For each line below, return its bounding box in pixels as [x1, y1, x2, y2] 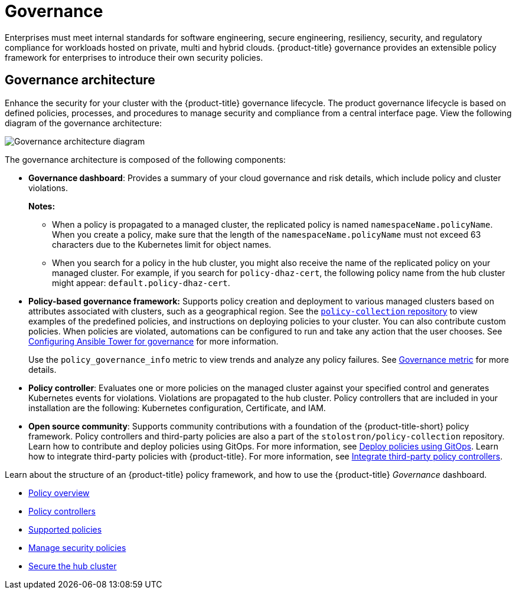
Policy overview [28, 487, 90, 498]
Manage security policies [28, 542, 126, 553]
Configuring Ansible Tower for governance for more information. [28, 336, 279, 346]
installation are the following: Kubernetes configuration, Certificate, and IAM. [28, 402, 326, 413]
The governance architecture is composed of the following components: [5, 154, 286, 165]
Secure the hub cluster [28, 560, 117, 571]
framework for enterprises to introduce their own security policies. [5, 52, 263, 63]
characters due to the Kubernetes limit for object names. [52, 239, 272, 250]
